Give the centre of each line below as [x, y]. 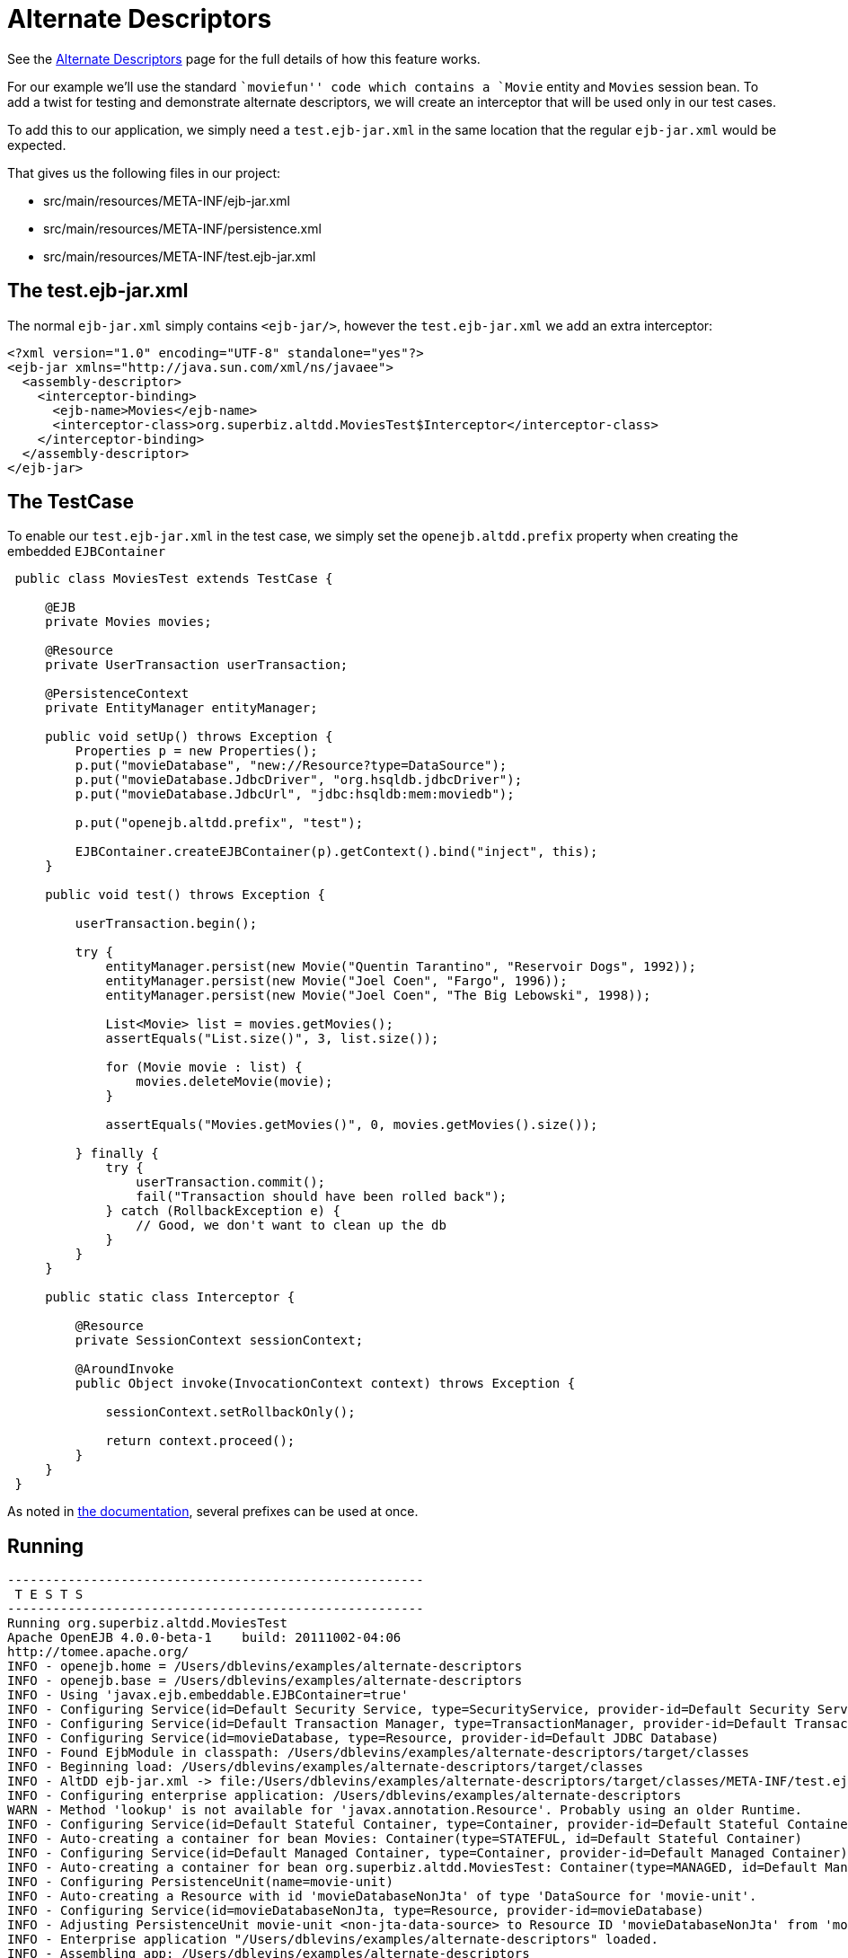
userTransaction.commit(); [231, 1182]
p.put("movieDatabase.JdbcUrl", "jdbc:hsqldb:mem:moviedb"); [295, 794]
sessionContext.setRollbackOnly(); [230, 1412]
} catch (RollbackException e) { [223, 1211]
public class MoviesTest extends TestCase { [174, 579]
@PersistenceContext [117, 694]
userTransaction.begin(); [166, 924]
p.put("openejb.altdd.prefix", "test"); [219, 823]
